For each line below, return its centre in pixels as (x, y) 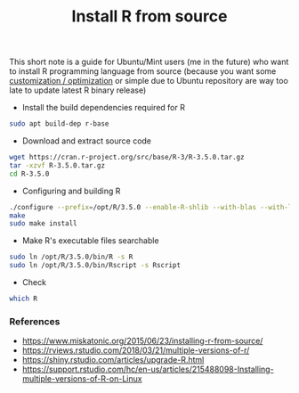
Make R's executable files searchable (90, 241)
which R (24, 299)
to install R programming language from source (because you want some (143, 71)
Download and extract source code (87, 141)
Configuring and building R (71, 191)
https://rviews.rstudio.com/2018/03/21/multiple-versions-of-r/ (136, 350)
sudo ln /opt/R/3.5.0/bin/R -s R (71, 257)
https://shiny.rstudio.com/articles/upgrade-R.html (113, 360)
